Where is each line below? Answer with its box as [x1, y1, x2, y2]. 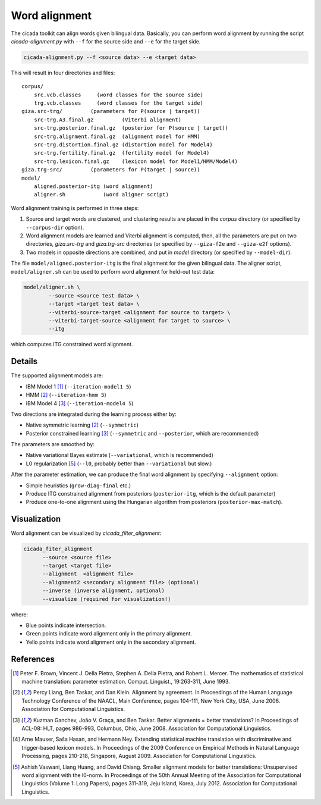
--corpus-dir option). [26, 224, 84, 231]
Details [11, 356, 38, 367]
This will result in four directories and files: [11, 69, 115, 76]
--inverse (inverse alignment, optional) [42, 587, 165, 594]
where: [11, 610, 29, 618]
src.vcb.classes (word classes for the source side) [33, 91, 203, 98]
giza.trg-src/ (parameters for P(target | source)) [21, 167, 200, 173]
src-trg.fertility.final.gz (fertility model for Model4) [33, 149, 210, 156]
